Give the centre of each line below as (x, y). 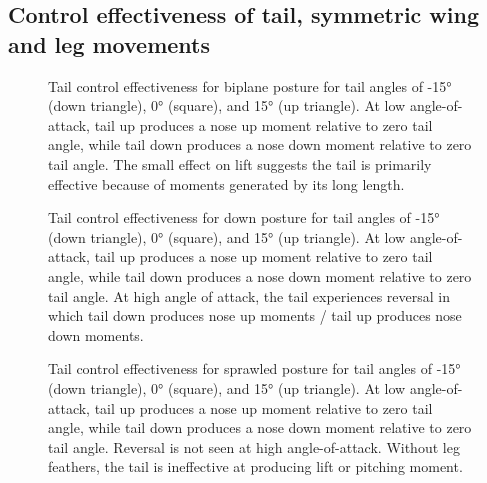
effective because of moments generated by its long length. (226, 183)
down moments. (96, 334)
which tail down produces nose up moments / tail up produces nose (255, 315)
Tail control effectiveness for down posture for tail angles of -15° (244, 217)
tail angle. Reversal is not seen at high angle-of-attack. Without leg (254, 446)
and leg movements (109, 43)
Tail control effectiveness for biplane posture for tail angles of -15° (250, 85)
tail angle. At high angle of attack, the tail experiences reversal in (249, 295)
